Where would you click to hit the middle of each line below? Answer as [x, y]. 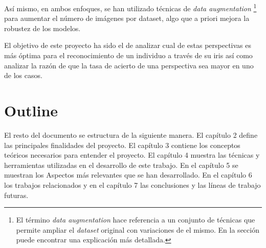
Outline [31, 110]
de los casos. [23, 75]
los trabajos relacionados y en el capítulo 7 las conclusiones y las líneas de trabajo [132, 184]
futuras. [16, 195]
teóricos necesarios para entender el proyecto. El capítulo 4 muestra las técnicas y [132, 155]
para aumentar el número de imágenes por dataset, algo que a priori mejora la [127, 18]
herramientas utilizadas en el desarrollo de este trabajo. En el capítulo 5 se [121, 165]
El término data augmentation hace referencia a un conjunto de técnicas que [136, 220]
